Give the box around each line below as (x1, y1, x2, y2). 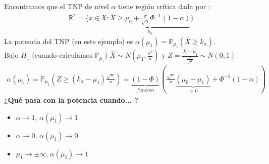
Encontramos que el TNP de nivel (4, 1, 109, 11)
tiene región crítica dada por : (118, 1, 210, 11)
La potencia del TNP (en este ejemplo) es (4, 35, 133, 46)
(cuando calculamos (32, 50, 93, 60)
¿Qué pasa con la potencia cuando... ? (4, 95, 138, 105)
